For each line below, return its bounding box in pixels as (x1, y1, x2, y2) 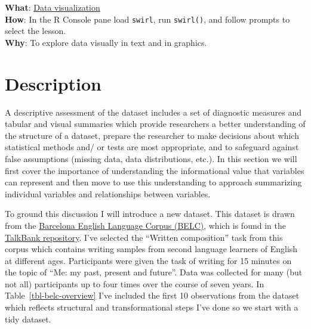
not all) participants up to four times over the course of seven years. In (5, 277, 264, 290)
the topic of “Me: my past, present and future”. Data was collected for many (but (5, 266, 303, 278)
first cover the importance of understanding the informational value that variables (5, 164, 304, 176)
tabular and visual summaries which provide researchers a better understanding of (5, 117, 306, 130)
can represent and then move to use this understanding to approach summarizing (5, 176, 302, 188)
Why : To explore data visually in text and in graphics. (5, 36, 207, 48)
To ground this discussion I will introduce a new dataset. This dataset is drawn (5, 207, 295, 220)
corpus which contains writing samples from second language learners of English (5, 243, 298, 255)
